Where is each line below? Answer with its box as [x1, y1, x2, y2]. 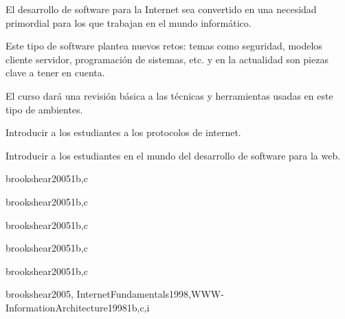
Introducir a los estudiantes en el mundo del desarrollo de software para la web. [5, 148, 341, 162]
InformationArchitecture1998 [5, 300, 127, 314]
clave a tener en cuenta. [5, 65, 105, 80]
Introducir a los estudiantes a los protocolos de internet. [5, 125, 241, 140]
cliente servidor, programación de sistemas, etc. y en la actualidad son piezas [5, 52, 329, 66]
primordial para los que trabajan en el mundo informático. [5, 15, 252, 30]
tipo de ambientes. [5, 102, 83, 116]
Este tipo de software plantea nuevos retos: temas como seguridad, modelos [5, 38, 322, 53]
